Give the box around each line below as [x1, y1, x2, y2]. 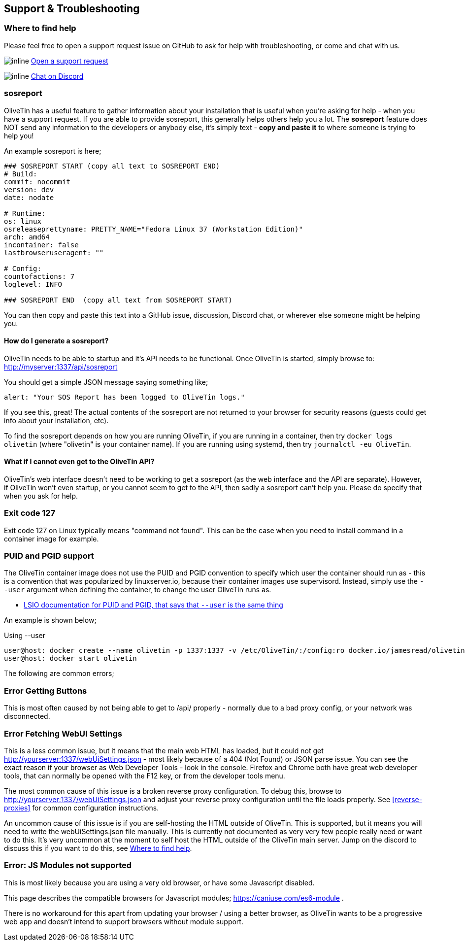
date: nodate [4, 193, 54, 202]
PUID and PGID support [4, 551, 94, 561]
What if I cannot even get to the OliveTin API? [4, 457, 155, 466]
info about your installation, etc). [4, 416, 109, 425]
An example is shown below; [4, 616, 97, 625]
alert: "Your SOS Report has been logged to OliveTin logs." [4, 393, 245, 401]
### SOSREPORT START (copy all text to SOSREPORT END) [4, 162, 220, 170]
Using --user [4, 631, 45, 640]
